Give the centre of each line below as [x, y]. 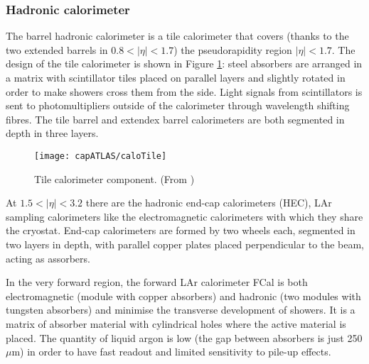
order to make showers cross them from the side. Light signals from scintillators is [184, 91]
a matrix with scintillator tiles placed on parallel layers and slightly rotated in [176, 77]
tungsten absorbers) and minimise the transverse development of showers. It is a [181, 310]
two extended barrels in [57, 49]
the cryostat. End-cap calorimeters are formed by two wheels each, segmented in [181, 230]
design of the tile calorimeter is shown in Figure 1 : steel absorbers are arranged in [184, 64]
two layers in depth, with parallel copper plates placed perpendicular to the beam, [185, 244]
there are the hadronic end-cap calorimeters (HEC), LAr [209, 203]
